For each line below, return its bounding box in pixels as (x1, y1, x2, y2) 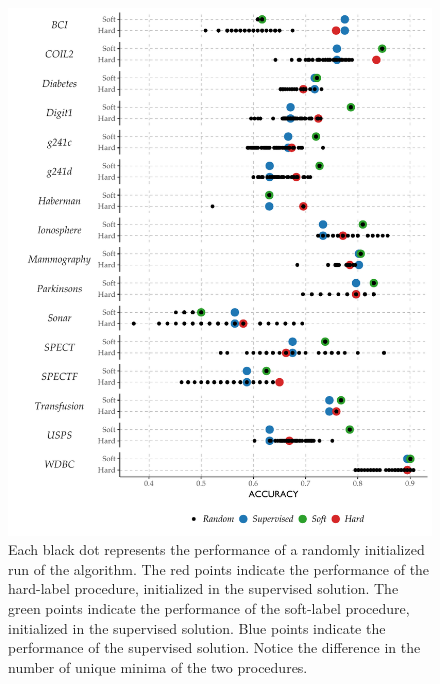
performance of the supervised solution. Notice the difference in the (8, 637, 421, 658)
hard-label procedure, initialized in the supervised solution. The (8, 578, 399, 599)
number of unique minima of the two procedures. (8, 656, 308, 677)
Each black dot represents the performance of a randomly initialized (8, 539, 425, 560)
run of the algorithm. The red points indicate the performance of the (8, 558, 430, 579)
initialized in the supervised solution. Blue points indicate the (8, 617, 386, 638)
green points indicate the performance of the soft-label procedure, (8, 597, 410, 618)
